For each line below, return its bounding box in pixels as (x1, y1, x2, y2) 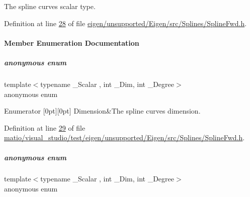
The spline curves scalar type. (4, 1, 96, 11)
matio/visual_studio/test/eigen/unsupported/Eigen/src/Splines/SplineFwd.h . (4, 132, 245, 143)
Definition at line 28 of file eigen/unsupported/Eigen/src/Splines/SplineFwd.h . (4, 18, 247, 28)
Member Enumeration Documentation (4, 37, 139, 48)
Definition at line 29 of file (4, 122, 86, 133)
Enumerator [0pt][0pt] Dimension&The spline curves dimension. (4, 106, 201, 116)
